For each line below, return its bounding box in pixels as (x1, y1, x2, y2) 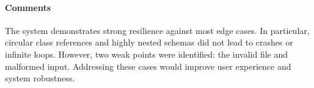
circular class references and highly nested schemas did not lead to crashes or (5, 36, 293, 49)
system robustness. (5, 72, 75, 84)
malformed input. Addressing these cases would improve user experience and (5, 59, 291, 72)
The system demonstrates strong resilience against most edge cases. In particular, (5, 24, 310, 36)
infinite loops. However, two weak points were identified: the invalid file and (5, 47, 288, 60)
